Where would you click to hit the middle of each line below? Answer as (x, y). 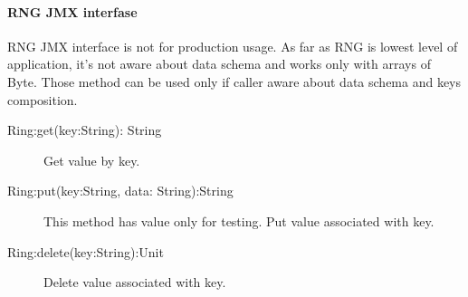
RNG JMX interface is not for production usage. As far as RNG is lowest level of (233, 46)
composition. (43, 99)
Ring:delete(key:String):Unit (86, 251)
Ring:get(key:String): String (85, 130)
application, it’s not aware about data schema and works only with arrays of (219, 64)
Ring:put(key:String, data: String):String (120, 191)
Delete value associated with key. (135, 282)
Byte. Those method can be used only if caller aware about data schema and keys (234, 81)
